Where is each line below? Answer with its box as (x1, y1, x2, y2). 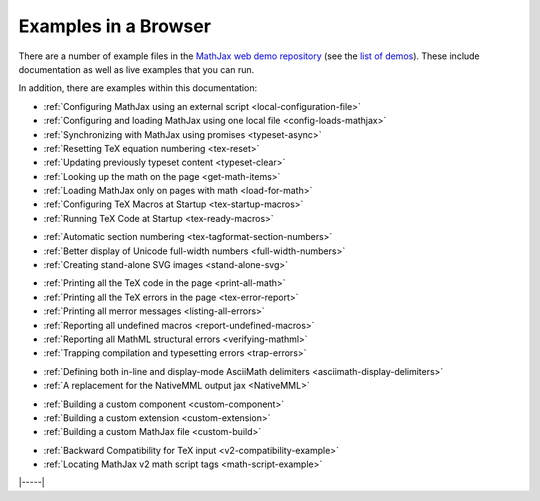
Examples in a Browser (18, 15, 212, 37)
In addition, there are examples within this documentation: (18, 82, 258, 94)
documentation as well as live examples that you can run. (18, 63, 255, 75)
